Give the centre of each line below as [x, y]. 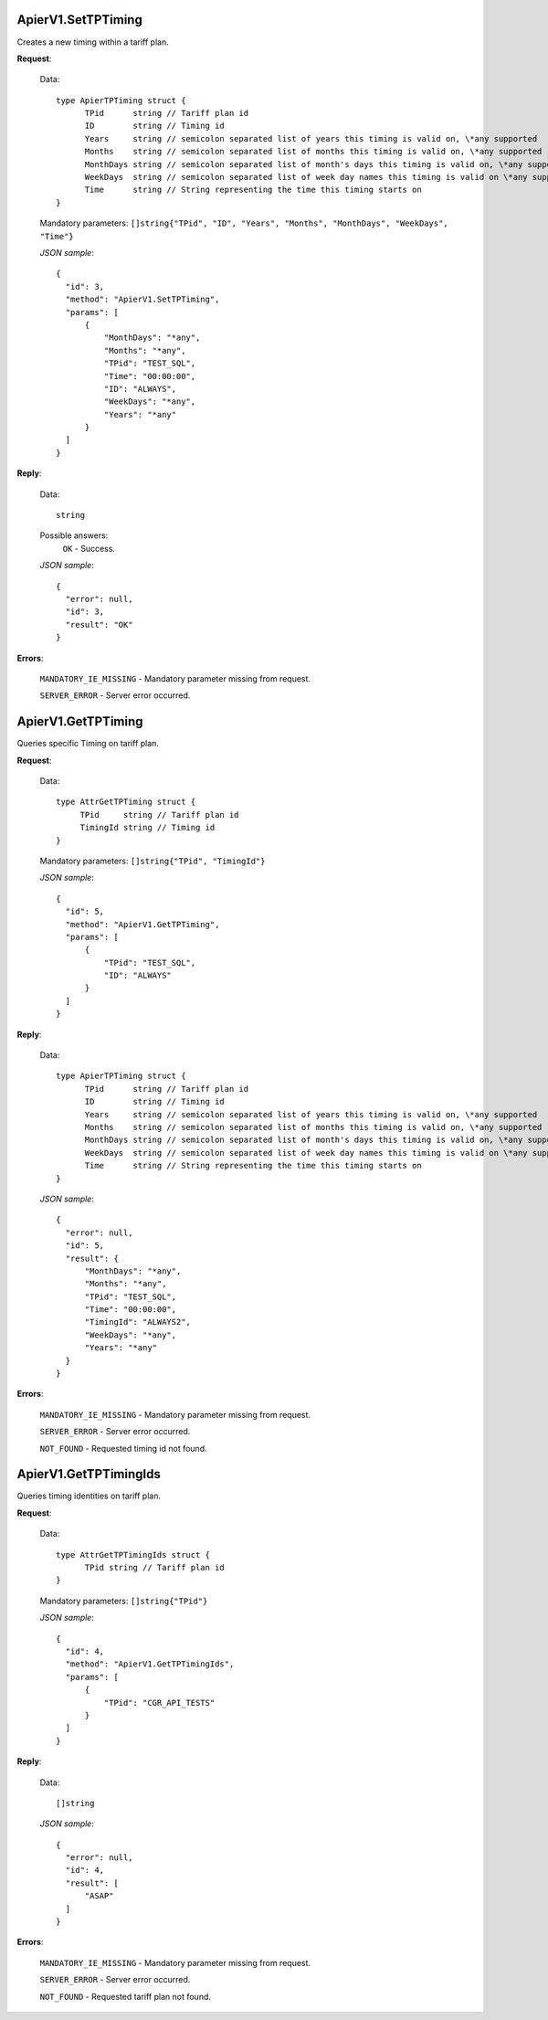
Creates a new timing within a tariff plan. [93, 42]
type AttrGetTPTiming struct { [126, 802]
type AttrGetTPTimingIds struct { [133, 1555]
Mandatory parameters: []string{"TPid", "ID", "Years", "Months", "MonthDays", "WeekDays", [244, 223]
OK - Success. [89, 548]
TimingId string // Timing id [148, 828]
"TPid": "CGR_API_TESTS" [159, 1703]
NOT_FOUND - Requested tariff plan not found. [126, 1996]
